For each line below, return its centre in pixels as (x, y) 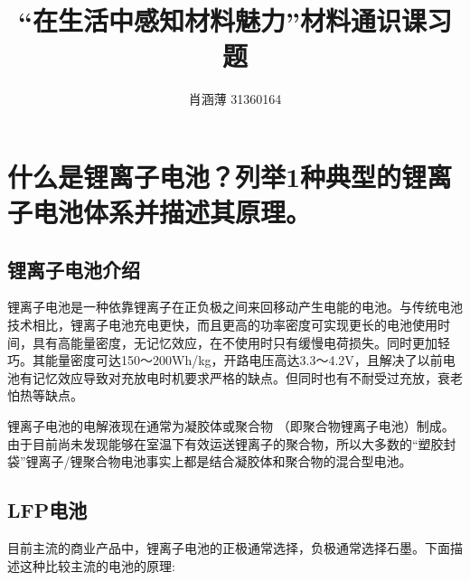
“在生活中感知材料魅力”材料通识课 (222, 20)
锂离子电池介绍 (74, 269)
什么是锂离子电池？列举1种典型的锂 (217, 176)
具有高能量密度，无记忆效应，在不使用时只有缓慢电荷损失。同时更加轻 (241, 342)
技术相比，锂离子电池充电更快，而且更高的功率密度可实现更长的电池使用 (222, 325)
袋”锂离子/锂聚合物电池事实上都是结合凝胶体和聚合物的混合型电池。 (210, 461)
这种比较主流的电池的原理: (97, 565)
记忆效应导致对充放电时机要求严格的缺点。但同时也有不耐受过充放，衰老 (247, 377)
